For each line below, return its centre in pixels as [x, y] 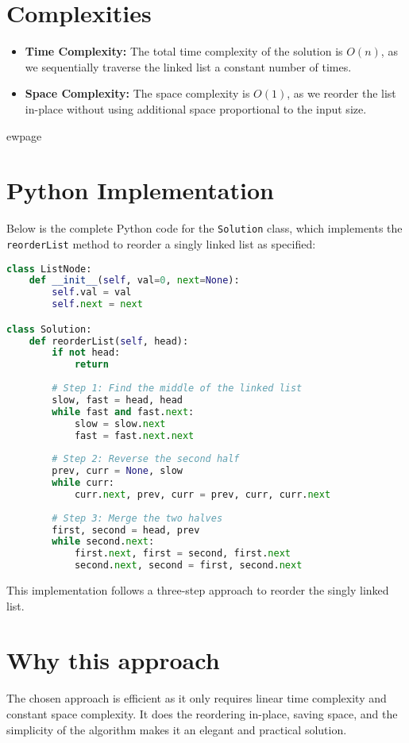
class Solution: [49, 329]
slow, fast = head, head [117, 400]
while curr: [83, 483]
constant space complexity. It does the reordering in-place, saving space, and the [202, 713]
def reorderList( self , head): [109, 341]
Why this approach [113, 660]
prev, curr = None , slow [117, 471]
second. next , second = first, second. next [188, 566]
